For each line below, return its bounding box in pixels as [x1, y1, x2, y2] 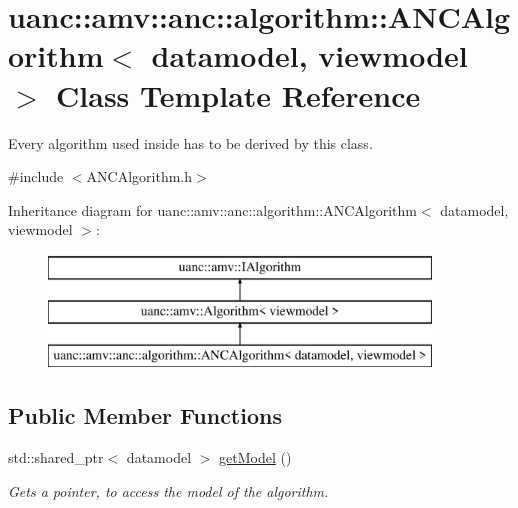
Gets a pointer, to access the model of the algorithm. [8, 480, 329, 501]
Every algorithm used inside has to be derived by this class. [8, 132, 373, 153]
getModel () [219, 447, 292, 468]
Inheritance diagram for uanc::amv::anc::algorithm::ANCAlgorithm [8, 199, 417, 220]
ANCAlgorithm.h [86, 166, 193, 187]
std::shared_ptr [8, 447, 104, 468]
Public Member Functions [8, 400, 282, 431]
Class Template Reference [56, 74, 421, 115]
